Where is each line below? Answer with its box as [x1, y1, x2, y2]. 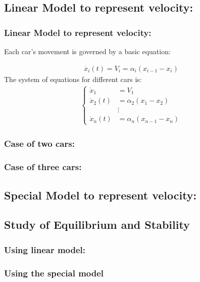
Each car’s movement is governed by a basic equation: [4, 46, 171, 56]
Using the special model [4, 266, 104, 279]
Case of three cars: [4, 160, 82, 173]
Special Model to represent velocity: [4, 187, 197, 203]
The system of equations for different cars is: [4, 73, 142, 84]
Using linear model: [4, 243, 86, 256]
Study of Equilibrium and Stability [4, 217, 190, 232]
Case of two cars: [4, 137, 75, 150]
